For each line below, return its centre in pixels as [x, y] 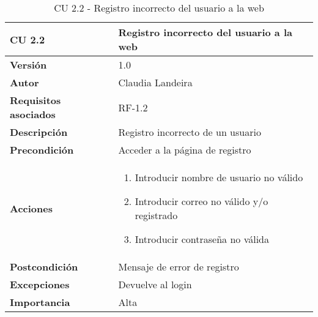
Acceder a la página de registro [185, 150]
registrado [156, 215]
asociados [33, 114]
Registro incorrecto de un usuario [190, 132]
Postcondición [44, 267]
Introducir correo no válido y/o [202, 201]
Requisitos [35, 100]
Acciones [31, 208]
